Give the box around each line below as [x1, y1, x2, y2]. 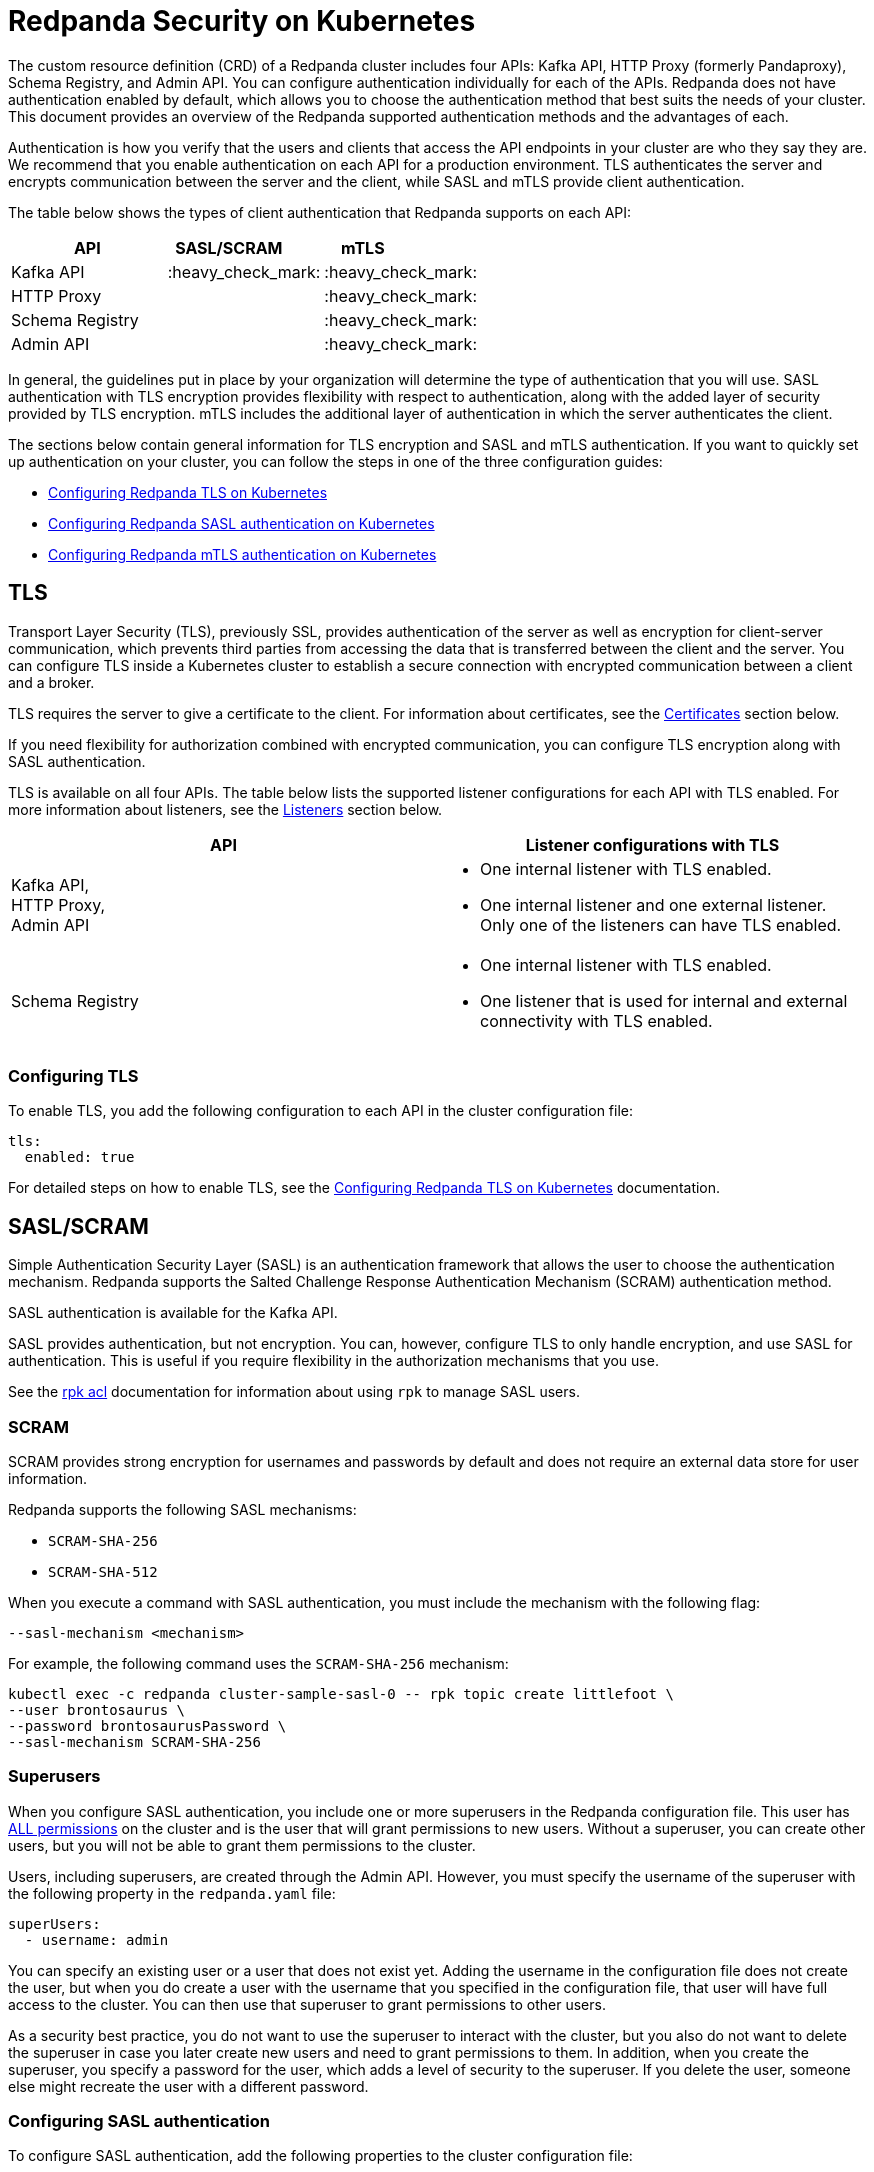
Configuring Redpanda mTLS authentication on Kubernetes [48, 545, 437, 563]
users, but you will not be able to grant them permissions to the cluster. [8, 1836, 476, 1854]
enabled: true [24, 1149, 135, 1166]
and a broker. [8, 673, 95, 691]
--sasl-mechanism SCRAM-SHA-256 [8, 1733, 261, 1750]
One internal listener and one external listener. [480, 894, 827, 915]
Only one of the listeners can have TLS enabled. [480, 914, 842, 935]
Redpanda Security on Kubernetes [8, 4, 476, 38]
